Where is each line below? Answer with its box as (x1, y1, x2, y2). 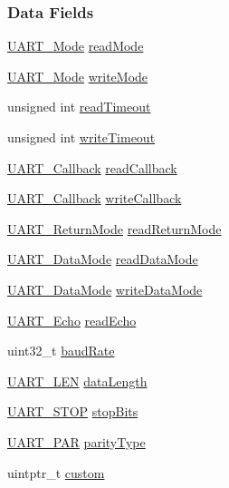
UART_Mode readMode (7, 36, 144, 55)
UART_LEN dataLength (7, 371, 148, 390)
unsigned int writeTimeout (7, 128, 156, 146)
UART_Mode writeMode (7, 66, 148, 85)
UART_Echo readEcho (7, 310, 137, 329)
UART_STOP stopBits (7, 402, 138, 421)
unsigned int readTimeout (7, 97, 151, 116)
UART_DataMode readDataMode (7, 249, 198, 268)
